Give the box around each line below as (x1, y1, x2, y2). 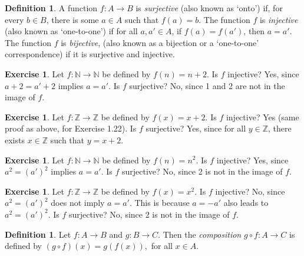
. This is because (129, 196, 190, 209)
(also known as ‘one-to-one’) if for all (5, 25, 138, 37)
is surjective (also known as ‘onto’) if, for (136, 2, 283, 14)
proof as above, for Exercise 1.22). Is (5, 122, 137, 134)
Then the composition (163, 228, 242, 240)
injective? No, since (215, 185, 285, 197)
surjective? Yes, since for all (146, 122, 246, 134)
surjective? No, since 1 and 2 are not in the (129, 79, 285, 91)
